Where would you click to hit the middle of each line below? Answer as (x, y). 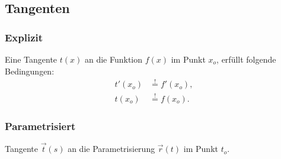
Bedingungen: (30, 71)
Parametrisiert (40, 126)
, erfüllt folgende (246, 59)
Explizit (24, 37)
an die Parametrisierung (111, 149)
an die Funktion (114, 59)
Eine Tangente (31, 59)
